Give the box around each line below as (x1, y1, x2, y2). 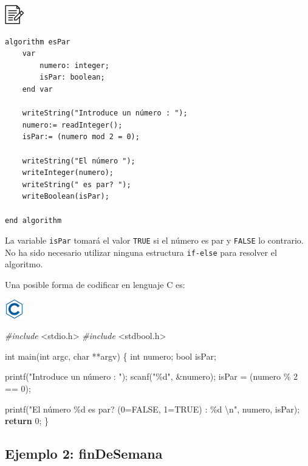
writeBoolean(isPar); (22, 192, 109, 201)
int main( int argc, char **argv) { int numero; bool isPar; (5, 349, 216, 362)
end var (22, 84, 53, 94)
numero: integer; (39, 61, 109, 70)
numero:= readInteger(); (22, 120, 123, 129)
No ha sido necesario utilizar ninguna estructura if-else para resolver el (5, 245, 277, 258)
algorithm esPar (5, 37, 70, 46)
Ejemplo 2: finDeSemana (5, 444, 163, 463)
